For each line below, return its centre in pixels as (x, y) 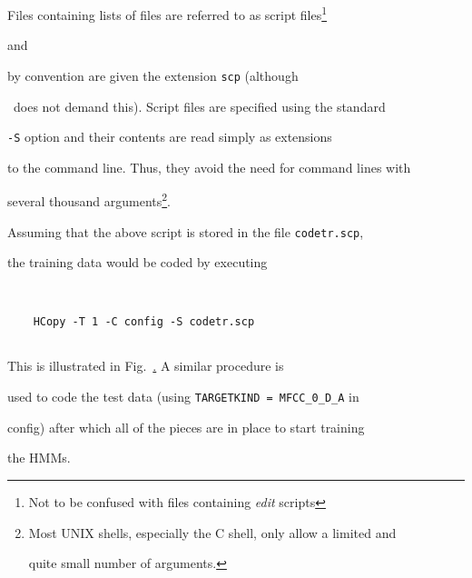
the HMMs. (39, 458)
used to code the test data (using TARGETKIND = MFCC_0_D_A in (183, 397)
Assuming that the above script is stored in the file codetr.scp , (186, 231)
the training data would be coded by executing (138, 262)
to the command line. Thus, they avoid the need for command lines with (209, 167)
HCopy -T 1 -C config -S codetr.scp (144, 322)
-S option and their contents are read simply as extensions (170, 137)
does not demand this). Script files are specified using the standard (199, 106)
